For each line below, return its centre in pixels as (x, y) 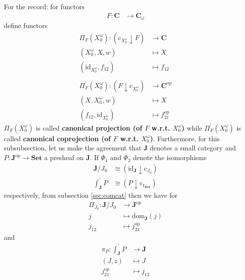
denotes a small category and (193, 148)
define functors (26, 25)
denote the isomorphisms (170, 157)
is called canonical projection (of (89, 127)
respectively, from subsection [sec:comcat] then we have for (91, 195)
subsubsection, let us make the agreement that (73, 148)
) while (192, 127)
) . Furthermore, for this (185, 138)
